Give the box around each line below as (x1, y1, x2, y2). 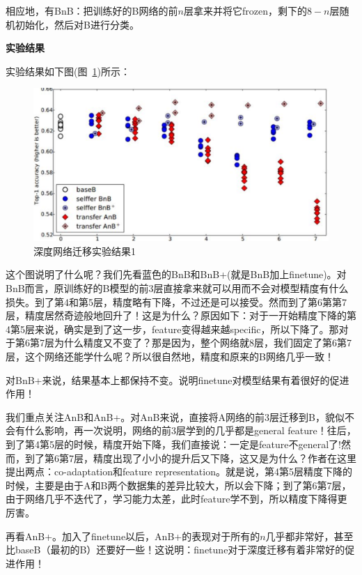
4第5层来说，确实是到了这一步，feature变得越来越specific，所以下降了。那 (6, 321, 339, 336)
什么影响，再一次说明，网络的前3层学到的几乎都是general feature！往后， (24, 423, 356, 438)
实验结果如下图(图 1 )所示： (6, 63, 130, 78)
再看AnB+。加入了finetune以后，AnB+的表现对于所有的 (6, 528, 260, 543)
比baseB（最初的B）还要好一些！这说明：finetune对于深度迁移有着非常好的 (6, 542, 345, 557)
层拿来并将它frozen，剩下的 (183, 3, 307, 17)
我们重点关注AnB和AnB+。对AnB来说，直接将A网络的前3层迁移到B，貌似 (6, 409, 345, 424)
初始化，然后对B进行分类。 (15, 17, 139, 31)
